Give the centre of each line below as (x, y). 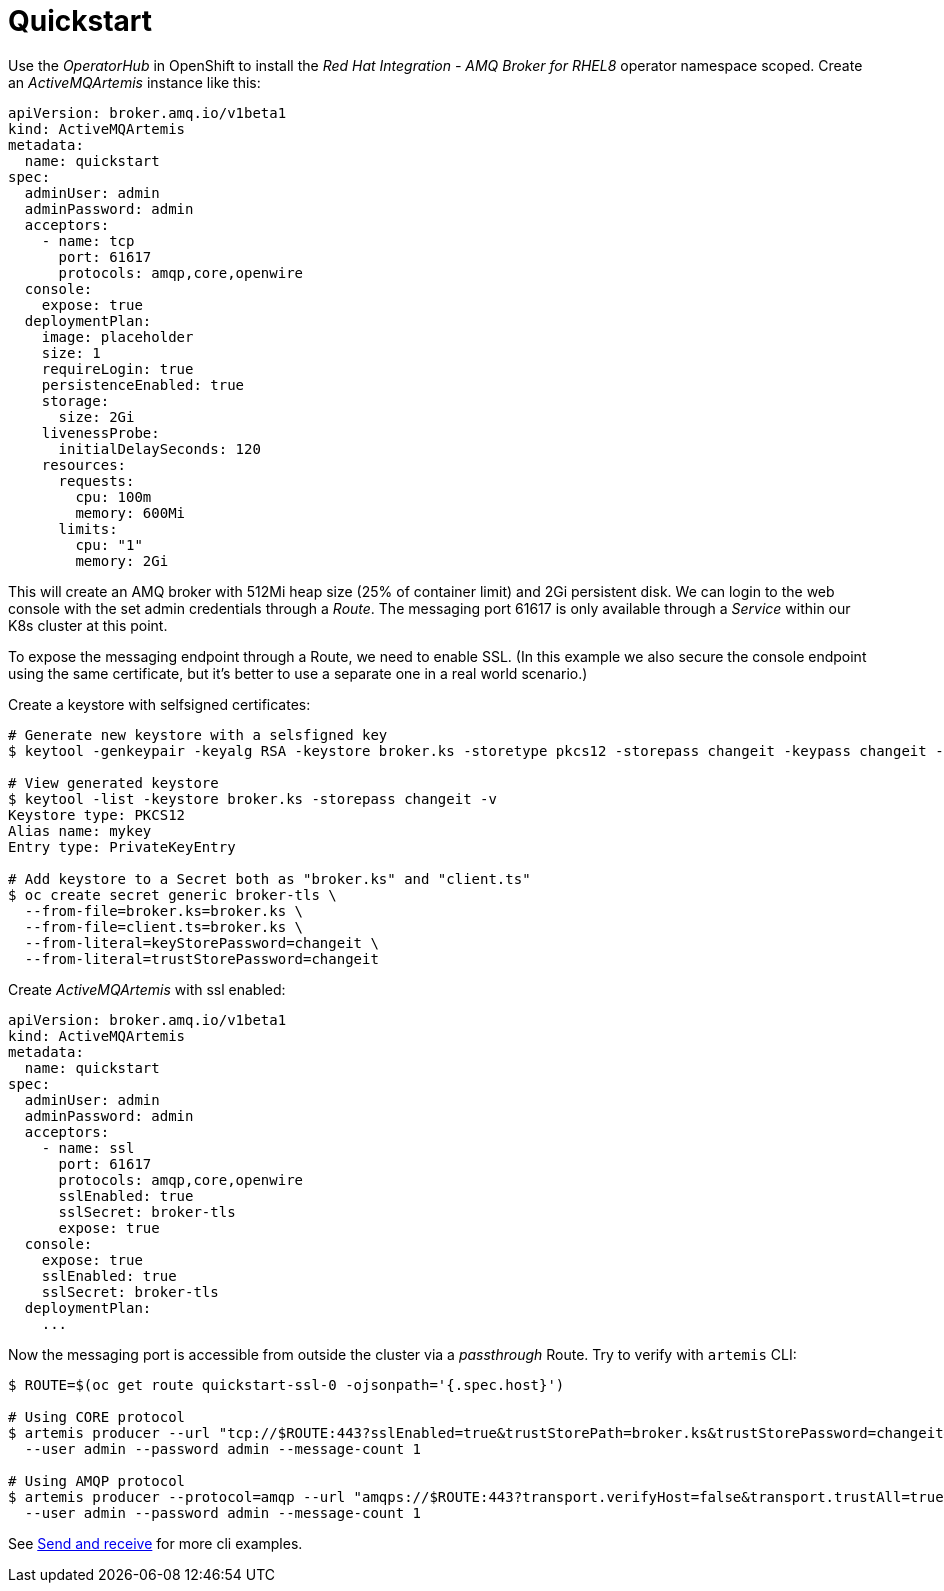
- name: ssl (88, 1147)
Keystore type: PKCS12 (97, 814)
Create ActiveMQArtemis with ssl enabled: (147, 989)
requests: (96, 480)
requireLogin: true (117, 368)
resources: (84, 464)
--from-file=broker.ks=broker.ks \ (164, 910)
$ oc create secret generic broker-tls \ (172, 894)
